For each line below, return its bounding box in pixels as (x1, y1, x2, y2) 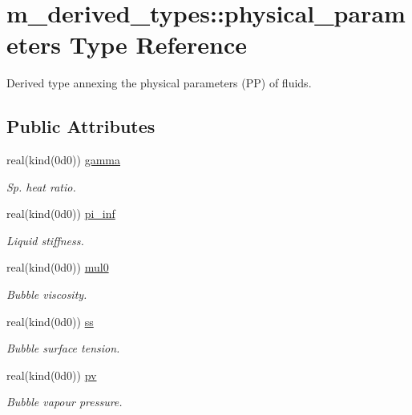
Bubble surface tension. (6, 340, 120, 357)
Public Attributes (6, 114, 156, 139)
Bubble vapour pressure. (6, 393, 123, 410)
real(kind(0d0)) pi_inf (6, 205, 115, 222)
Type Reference (69, 28, 247, 61)
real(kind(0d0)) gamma (6, 151, 121, 168)
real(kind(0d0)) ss (6, 312, 94, 329)
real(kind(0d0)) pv (6, 366, 97, 383)
